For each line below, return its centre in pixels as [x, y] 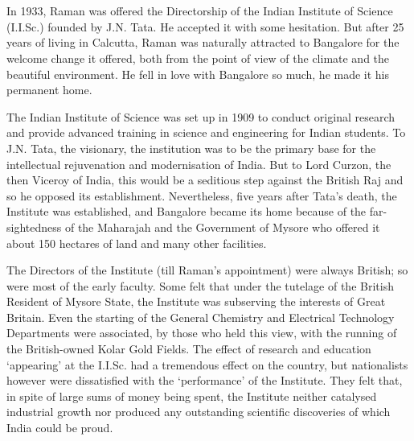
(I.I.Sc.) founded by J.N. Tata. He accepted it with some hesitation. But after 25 [205, 26]
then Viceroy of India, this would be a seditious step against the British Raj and [205, 180]
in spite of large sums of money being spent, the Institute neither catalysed [192, 396]
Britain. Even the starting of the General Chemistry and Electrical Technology [201, 317]
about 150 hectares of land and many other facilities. [137, 243]
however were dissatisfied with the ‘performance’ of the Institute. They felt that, [205, 380]
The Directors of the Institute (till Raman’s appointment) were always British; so [207, 270]
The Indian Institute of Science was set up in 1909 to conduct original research [201, 116]
